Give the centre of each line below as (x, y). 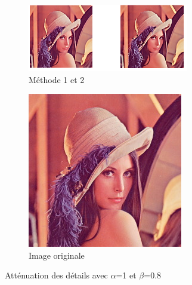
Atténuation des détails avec (56, 275)
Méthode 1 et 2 (57, 79)
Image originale (57, 255)
